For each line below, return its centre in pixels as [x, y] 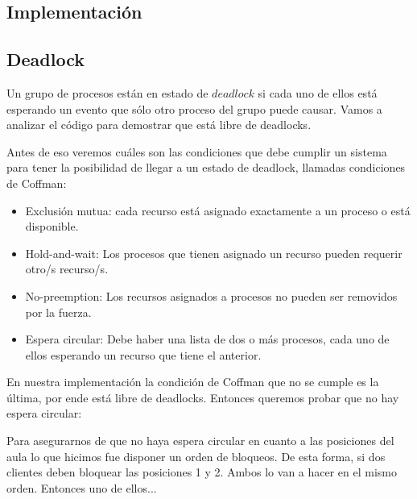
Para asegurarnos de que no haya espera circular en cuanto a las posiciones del [200, 441]
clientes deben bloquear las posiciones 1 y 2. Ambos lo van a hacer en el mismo [202, 472]
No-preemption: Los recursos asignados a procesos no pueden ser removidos [211, 295]
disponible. [52, 226]
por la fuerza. [58, 312]
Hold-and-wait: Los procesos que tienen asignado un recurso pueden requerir [214, 253]
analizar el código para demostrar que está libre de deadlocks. [159, 125]
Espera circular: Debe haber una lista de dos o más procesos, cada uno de [207, 339]
